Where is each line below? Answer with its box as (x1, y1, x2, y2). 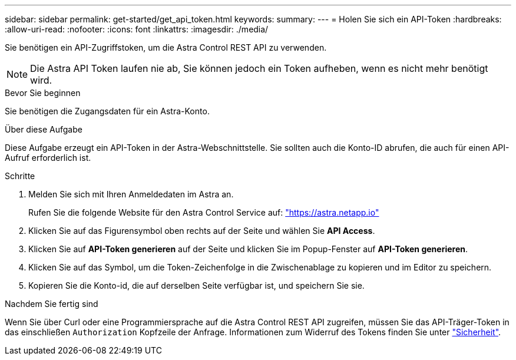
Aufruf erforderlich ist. (5, 153, 91, 163)
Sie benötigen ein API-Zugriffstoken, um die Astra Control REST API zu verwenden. (5, 42, 327, 52)
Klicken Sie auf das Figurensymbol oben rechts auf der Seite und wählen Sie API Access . (28, 226, 375, 236)
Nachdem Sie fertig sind (5, 299, 98, 309)
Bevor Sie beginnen (5, 88, 81, 98)
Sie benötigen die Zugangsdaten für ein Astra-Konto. (5, 106, 210, 116)
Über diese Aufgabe (5, 124, 82, 134)
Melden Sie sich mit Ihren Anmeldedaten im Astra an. (28, 189, 234, 199)
